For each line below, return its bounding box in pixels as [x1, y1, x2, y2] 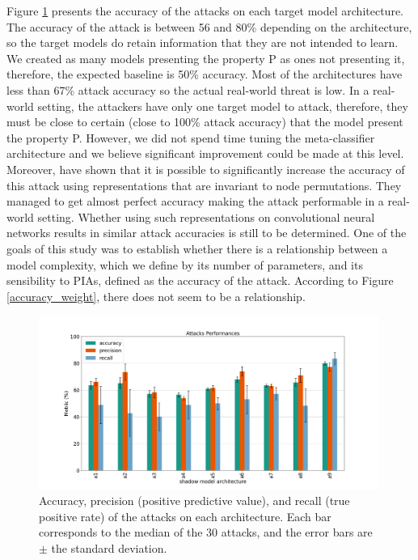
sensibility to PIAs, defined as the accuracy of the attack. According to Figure [6, 272, 394, 289]
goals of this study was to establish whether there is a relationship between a [6, 240, 388, 257]
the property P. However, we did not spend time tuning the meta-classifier [6, 129, 375, 146]
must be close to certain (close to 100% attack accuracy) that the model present [6, 113, 403, 130]
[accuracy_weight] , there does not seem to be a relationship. [6, 287, 306, 304]
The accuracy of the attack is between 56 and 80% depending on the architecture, [6, 18, 412, 35]
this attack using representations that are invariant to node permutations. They [6, 176, 402, 193]
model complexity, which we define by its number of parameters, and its [6, 256, 363, 273]
